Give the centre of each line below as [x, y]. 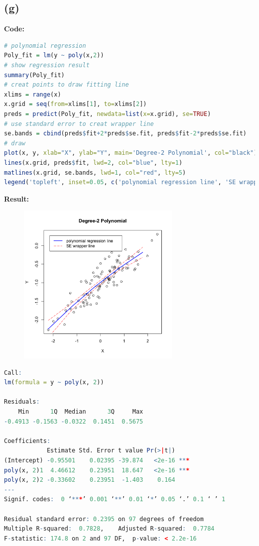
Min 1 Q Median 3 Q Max [81, 412]
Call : [13, 373]
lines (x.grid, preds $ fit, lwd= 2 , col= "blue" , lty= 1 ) [93, 163]
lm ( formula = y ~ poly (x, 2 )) [54, 382]
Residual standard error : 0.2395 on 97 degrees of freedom [104, 519]
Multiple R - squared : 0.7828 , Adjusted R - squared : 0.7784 [109, 529]
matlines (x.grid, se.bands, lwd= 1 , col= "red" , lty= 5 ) [95, 172]
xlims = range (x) [33, 94]
